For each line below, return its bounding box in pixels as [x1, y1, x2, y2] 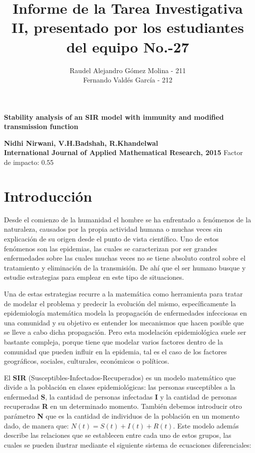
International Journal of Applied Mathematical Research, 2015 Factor [4, 147, 243, 158]
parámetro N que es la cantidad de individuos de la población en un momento [4, 411, 240, 421]
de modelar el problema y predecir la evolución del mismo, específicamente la [4, 298, 236, 308]
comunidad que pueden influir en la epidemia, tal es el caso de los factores [4, 346, 227, 356]
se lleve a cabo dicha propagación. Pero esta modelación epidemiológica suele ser [4, 327, 246, 337]
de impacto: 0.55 [4, 157, 54, 167]
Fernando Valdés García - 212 [83, 75, 172, 85]
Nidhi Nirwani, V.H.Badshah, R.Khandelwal [4, 137, 158, 148]
